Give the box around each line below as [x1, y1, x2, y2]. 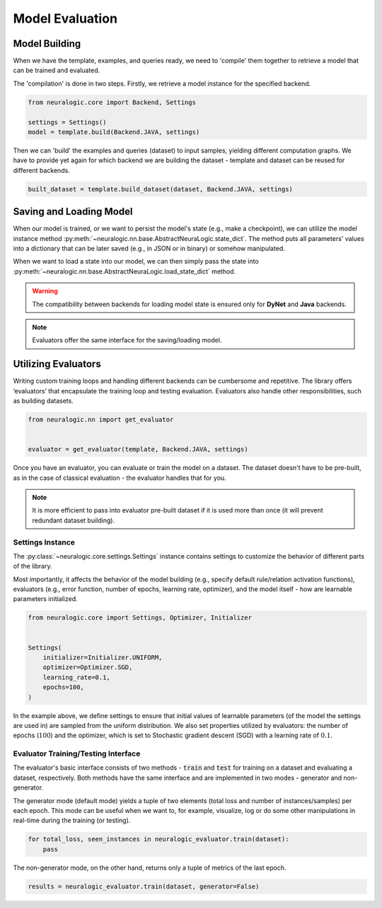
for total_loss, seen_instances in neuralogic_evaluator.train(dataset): [28, 835, 289, 843]
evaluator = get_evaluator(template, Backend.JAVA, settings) [28, 445, 248, 454]
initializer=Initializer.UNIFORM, [42, 654, 163, 662]
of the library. [13, 562, 52, 571]
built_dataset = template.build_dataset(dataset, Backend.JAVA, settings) [28, 185, 294, 193]
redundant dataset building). [32, 516, 115, 525]
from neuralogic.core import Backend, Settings [28, 98, 196, 106]
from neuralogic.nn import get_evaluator [28, 415, 174, 424]
